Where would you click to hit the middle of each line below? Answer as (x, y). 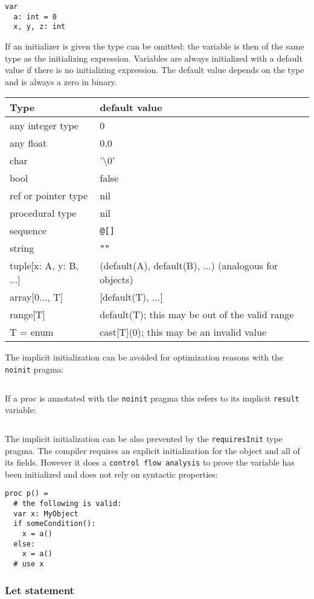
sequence (28, 231)
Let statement (40, 590)
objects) (117, 280)
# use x (29, 564)
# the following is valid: (68, 504)
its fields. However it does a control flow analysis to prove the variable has (150, 462)
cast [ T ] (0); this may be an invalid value (183, 332)
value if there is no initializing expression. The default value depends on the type (155, 70)
